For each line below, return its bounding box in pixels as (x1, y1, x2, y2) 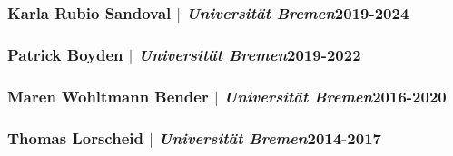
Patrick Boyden (7, 43, 123, 65)
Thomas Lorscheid (7, 126, 143, 149)
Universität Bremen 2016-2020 (223, 84, 447, 107)
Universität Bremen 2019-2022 (138, 43, 361, 65)
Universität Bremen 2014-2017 (159, 126, 381, 149)
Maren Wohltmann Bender (7, 84, 209, 107)
